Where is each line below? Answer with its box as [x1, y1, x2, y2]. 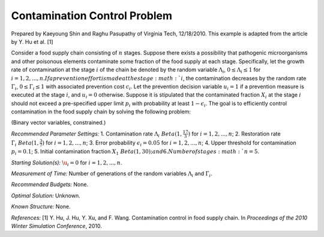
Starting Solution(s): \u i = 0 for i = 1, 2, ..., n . [11, 159, 122, 167]
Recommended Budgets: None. [11, 181, 89, 188]
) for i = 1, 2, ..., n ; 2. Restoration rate [188, 130, 281, 137]
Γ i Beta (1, [11, 139, 39, 148]
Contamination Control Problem [11, 9, 173, 22]
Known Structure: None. [11, 203, 71, 210]
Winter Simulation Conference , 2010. [11, 222, 102, 229]
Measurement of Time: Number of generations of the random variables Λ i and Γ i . [11, 170, 213, 178]
